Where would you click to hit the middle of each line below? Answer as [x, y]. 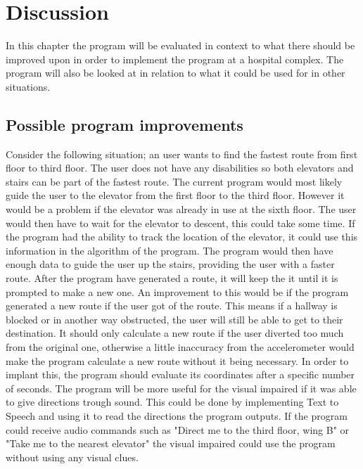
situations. [28, 86]
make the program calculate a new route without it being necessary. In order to [177, 360]
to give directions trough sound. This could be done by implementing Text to [172, 402]
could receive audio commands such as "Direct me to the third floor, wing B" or [178, 429]
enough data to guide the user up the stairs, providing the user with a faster [170, 264]
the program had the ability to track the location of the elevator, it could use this [182, 237]
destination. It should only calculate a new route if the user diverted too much [175, 333]
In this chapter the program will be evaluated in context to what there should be [180, 45]
